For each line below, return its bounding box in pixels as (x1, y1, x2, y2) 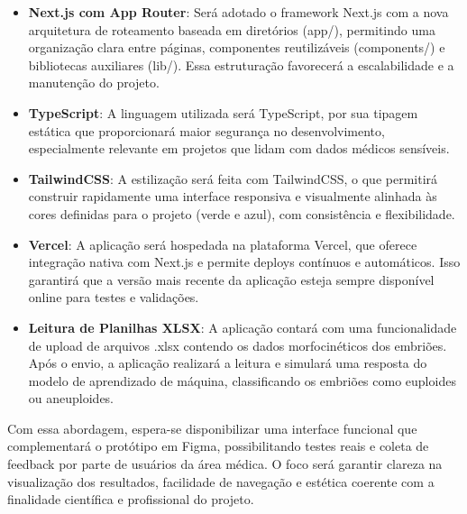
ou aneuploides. (28, 389, 114, 408)
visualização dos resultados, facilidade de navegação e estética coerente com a (7, 472, 435, 491)
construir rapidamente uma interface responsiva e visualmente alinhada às (28, 187, 437, 206)
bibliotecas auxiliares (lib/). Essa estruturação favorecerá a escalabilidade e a (28, 55, 454, 74)
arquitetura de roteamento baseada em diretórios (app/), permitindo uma (28, 20, 435, 39)
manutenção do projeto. (28, 73, 160, 92)
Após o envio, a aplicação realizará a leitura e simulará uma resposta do (28, 353, 427, 372)
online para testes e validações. (28, 288, 199, 307)
